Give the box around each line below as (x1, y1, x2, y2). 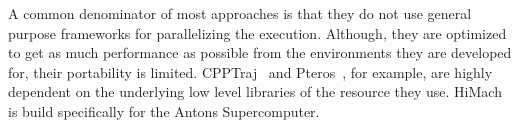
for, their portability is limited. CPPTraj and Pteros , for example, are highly (8, 61, 493, 82)
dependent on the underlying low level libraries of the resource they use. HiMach (8, 81, 502, 102)
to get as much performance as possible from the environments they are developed (8, 42, 512, 63)
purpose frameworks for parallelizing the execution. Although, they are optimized (8, 22, 507, 43)
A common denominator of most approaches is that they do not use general (8, 3, 472, 23)
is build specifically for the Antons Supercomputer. (8, 100, 320, 121)
